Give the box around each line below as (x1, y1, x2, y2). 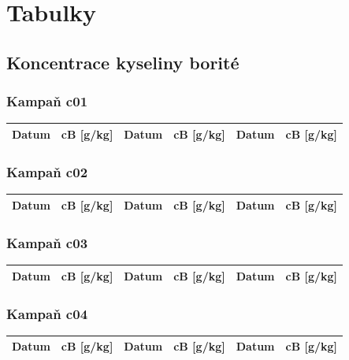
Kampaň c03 (6, 232, 88, 252)
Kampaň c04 (6, 303, 88, 323)
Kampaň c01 (6, 91, 88, 111)
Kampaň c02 (6, 161, 88, 181)
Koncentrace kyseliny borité (6, 50, 239, 74)
